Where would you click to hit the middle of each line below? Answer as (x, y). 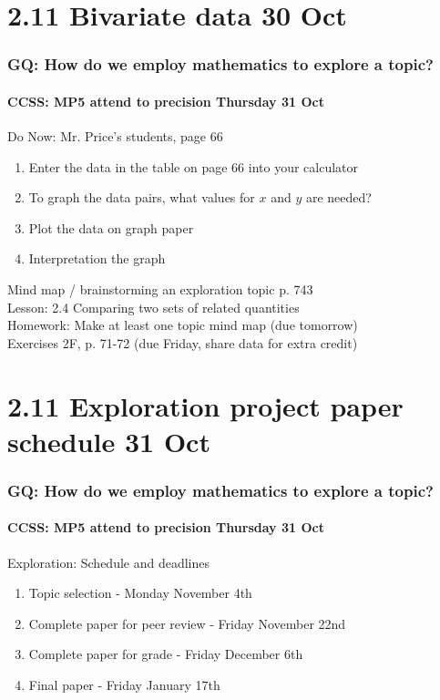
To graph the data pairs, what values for (142, 197)
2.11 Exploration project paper (205, 405)
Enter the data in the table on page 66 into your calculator (194, 166)
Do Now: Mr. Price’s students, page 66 (115, 136)
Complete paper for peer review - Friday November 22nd (187, 623)
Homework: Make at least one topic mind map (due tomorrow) (183, 325)
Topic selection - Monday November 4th (140, 593)
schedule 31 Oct (109, 441)
